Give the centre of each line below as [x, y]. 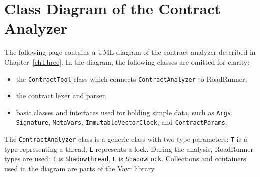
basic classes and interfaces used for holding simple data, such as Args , [124, 112]
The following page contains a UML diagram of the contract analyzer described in [130, 52]
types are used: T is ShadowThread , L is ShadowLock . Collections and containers [125, 159]
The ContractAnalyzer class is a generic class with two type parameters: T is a [126, 139]
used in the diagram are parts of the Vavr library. [80, 169]
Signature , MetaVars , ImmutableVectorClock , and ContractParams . [121, 122]
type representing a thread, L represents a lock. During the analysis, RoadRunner [129, 149]
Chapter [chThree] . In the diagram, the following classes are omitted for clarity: [127, 61]
